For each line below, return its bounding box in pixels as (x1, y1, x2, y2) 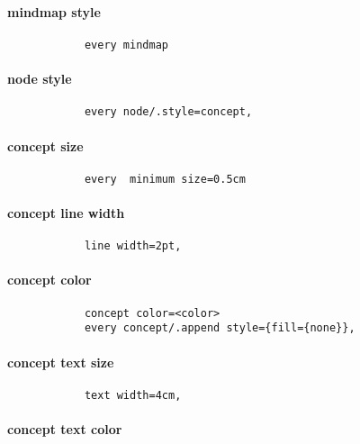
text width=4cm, (84, 388, 182, 402)
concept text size (7, 352, 114, 371)
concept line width (7, 203, 125, 222)
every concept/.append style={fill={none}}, (84, 322, 355, 335)
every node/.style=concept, (84, 105, 253, 119)
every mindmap (84, 38, 168, 51)
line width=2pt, (84, 240, 182, 253)
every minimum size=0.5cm (84, 172, 246, 186)
